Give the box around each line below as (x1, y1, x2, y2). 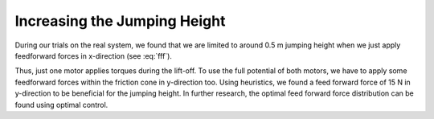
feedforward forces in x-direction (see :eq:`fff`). (14, 51, 173, 60)
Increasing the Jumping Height (14, 12, 226, 30)
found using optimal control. (14, 100, 108, 109)
